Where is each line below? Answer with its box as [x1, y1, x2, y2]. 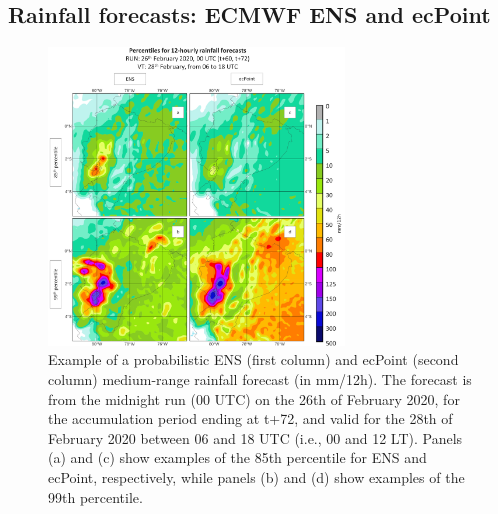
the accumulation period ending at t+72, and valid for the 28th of [48, 408, 453, 429]
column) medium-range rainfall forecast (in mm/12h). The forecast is [48, 368, 472, 389]
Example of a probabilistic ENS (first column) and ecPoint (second [48, 349, 459, 370]
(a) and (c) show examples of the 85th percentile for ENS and [48, 447, 427, 468]
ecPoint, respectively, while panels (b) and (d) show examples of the [48, 466, 465, 487]
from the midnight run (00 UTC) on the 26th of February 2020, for [48, 388, 460, 409]
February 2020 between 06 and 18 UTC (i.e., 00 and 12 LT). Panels [48, 427, 463, 448]
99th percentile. [48, 486, 143, 507]
